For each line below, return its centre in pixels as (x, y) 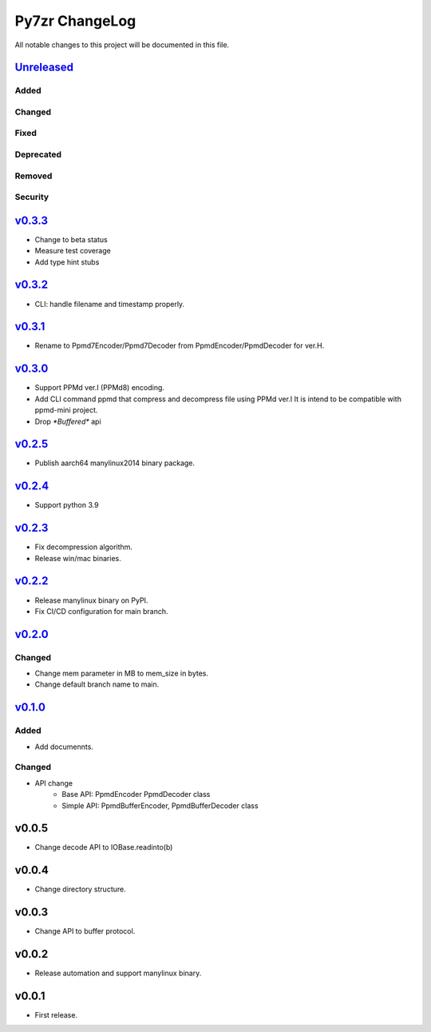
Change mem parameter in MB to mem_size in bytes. (122, 673)
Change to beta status (71, 239)
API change (54, 783)
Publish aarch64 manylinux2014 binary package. (115, 463)
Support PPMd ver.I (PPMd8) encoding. (100, 388)
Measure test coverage (73, 251)
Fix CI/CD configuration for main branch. (101, 611)
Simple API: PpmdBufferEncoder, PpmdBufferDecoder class (160, 805)
